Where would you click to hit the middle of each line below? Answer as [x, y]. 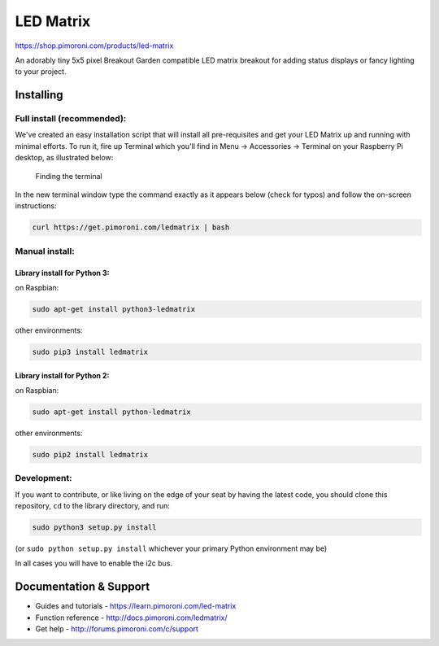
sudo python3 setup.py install [95, 527]
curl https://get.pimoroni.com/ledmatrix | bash [131, 227]
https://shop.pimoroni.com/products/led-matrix [94, 46]
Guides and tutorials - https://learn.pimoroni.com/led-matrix [136, 606]
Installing [39, 95]
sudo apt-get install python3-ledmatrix [113, 309]
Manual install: [45, 251]
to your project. [41, 72]
